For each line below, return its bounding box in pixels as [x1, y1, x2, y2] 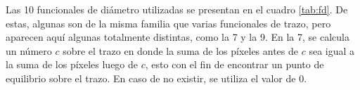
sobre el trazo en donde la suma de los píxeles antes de [63, 43, 299, 58]
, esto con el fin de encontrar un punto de [145, 57, 324, 72]
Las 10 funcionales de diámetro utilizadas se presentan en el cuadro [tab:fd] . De [6, 2, 348, 16]
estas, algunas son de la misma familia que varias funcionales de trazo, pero [6, 15, 331, 30]
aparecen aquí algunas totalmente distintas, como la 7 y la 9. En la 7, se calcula [6, 30, 349, 44]
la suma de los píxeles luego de [6, 57, 139, 72]
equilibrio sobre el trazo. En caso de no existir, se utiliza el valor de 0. [6, 70, 307, 85]
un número [6, 43, 52, 58]
